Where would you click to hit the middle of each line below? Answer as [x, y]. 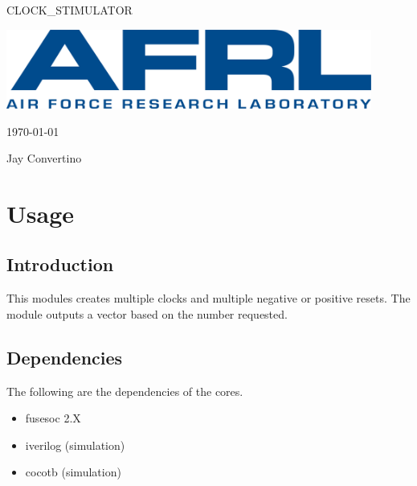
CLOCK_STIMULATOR [69, 10]
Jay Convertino [44, 158]
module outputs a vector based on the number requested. [147, 313]
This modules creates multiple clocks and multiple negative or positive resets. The [208, 298]
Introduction [60, 264]
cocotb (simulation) [73, 472]
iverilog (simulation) [75, 445]
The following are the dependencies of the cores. [125, 391]
